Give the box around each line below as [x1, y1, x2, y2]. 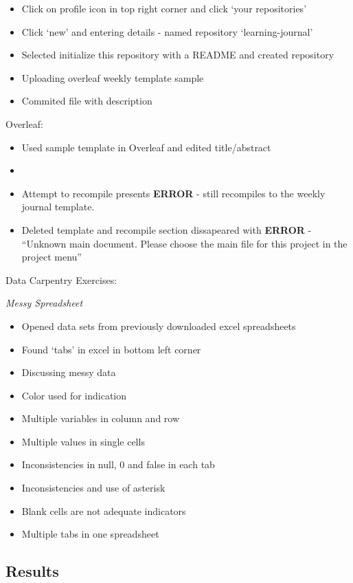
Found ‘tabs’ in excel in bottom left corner [21, 342, 201, 356]
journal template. [21, 199, 95, 214]
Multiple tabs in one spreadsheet [21, 527, 159, 541]
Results [5, 560, 59, 582]
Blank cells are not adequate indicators [21, 503, 186, 518]
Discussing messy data [21, 365, 116, 379]
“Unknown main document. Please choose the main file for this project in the [21, 236, 348, 250]
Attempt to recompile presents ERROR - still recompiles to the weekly [21, 186, 326, 200]
